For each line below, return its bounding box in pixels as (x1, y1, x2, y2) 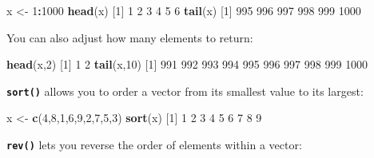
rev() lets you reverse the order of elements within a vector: (6, 136, 302, 153)
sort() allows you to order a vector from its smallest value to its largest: (6, 82, 364, 99)
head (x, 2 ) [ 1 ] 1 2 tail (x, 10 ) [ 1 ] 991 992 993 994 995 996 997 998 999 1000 (6, 56, 368, 73)
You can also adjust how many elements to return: (6, 29, 253, 45)
